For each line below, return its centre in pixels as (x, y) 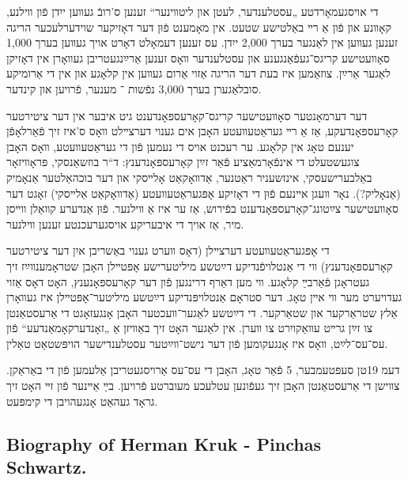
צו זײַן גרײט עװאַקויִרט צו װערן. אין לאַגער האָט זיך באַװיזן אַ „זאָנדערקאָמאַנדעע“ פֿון (190, 328)
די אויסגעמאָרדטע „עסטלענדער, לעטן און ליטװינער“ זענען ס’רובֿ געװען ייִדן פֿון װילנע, (193, 11)
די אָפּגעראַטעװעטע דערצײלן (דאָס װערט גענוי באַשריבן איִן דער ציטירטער (168, 250)
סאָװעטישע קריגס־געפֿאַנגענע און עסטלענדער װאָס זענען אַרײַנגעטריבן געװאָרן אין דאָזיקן (198, 57)
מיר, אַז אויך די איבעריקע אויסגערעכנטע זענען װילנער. (125, 223)
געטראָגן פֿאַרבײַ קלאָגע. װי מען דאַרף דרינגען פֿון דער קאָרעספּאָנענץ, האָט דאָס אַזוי (188, 281)
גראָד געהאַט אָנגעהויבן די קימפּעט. (82, 401)
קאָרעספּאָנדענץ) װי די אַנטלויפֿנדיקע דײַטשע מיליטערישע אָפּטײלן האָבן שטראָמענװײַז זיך (200, 265)
